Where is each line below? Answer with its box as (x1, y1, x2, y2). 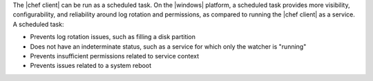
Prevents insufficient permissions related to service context (30, 51, 200, 60)
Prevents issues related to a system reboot (30, 62, 152, 70)
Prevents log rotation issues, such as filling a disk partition (30, 33, 196, 41)
